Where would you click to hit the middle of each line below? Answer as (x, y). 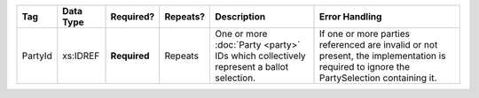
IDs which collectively (260, 56)
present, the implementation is (382, 56)
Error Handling (350, 16)
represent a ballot (251, 67)
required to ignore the (365, 67)
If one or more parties (364, 34)
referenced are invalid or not (378, 45)
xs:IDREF (81, 56)
